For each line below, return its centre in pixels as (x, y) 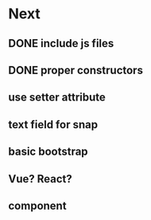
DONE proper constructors (75, 70)
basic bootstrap (48, 152)
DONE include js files (61, 43)
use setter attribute (57, 98)
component (37, 205)
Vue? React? (41, 179)
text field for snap (53, 124)
